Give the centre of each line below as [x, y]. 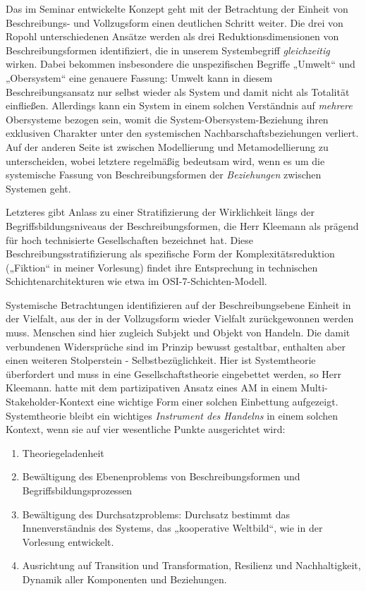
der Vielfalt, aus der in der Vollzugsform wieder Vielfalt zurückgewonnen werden [180, 318]
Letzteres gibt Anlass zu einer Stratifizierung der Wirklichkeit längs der [160, 212]
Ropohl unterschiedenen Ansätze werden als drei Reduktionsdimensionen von [172, 36]
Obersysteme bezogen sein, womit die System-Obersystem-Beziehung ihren [167, 119]
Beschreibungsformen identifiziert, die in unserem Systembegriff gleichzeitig [168, 50]
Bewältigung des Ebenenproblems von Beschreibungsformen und [161, 476]
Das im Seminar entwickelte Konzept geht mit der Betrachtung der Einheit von [177, 8]
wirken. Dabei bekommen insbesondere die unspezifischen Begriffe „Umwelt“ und [181, 64]
